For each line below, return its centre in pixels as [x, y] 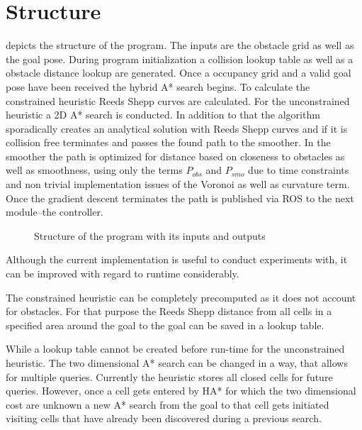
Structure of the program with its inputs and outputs [150, 235]
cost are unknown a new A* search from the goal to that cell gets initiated [168, 404]
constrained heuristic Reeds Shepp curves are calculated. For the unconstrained [178, 100]
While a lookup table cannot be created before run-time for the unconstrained [175, 349]
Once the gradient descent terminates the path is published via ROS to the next [180, 198]
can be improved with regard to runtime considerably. [123, 274]
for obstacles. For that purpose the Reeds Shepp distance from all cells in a [169, 311]
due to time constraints [299, 170]
